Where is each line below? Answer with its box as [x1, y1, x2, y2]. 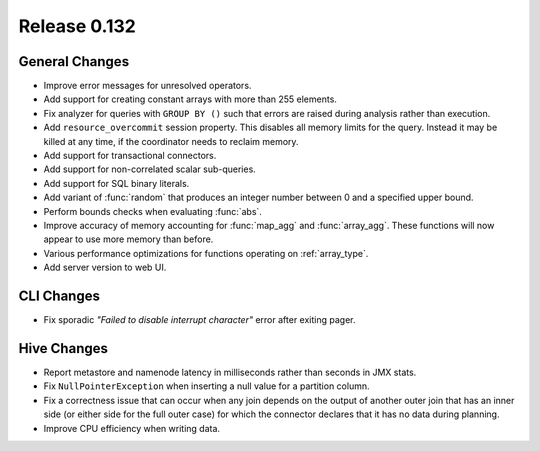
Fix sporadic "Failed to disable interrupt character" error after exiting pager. [43, 314, 356, 326]
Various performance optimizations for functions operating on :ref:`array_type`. [43, 247, 369, 259]
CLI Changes [18, 287, 100, 304]
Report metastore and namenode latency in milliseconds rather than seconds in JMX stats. [43, 366, 417, 378]
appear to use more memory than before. [43, 233, 214, 245]
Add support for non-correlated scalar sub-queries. [43, 163, 257, 175]
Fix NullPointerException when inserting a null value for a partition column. [43, 380, 370, 392]
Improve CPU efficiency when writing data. [43, 422, 220, 434]
